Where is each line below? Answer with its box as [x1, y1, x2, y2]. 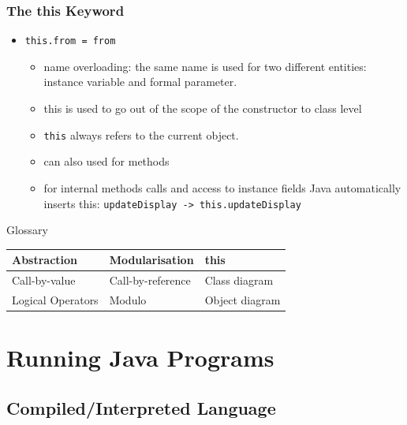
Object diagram [204, 291, 281, 308]
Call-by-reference [109, 272, 191, 289]
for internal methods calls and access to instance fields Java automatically [43, 179, 401, 196]
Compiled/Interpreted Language [6, 395, 276, 419]
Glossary [6, 222, 48, 238]
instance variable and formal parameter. [43, 73, 237, 90]
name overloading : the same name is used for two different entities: [43, 58, 367, 74]
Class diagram [204, 272, 274, 289]
